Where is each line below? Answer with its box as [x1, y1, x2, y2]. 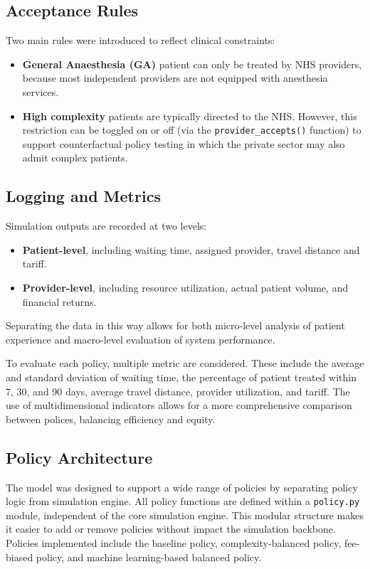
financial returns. [22, 294, 97, 309]
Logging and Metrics [6, 185, 161, 207]
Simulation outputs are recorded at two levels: [6, 218, 207, 233]
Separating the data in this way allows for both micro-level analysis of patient [6, 318, 345, 333]
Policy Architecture [6, 446, 153, 468]
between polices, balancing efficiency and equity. [6, 411, 216, 426]
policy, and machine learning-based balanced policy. [36, 549, 262, 564]
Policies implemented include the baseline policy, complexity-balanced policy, [6, 535, 342, 550]
